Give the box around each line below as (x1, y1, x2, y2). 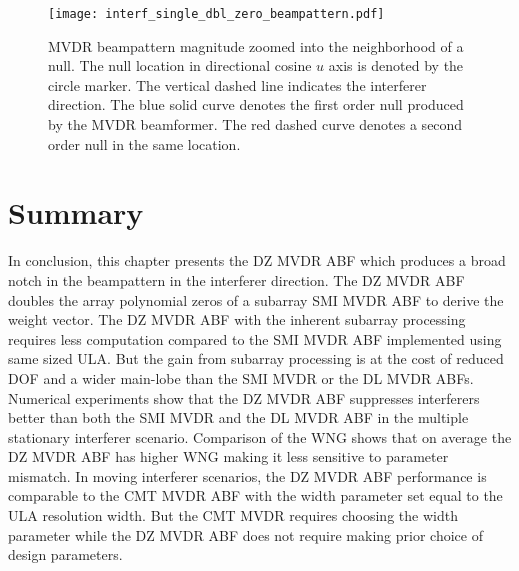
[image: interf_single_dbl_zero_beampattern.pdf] (48, 7, 385, 21)
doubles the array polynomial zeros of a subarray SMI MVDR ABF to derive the (8, 289, 504, 310)
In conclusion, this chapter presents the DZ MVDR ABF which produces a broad (8, 250, 506, 271)
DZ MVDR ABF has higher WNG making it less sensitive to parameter (8, 446, 449, 467)
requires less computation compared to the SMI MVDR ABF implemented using (8, 328, 502, 349)
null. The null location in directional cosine (48, 55, 312, 76)
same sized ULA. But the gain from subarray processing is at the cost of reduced (8, 348, 504, 369)
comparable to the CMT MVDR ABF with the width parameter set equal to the (8, 485, 503, 506)
